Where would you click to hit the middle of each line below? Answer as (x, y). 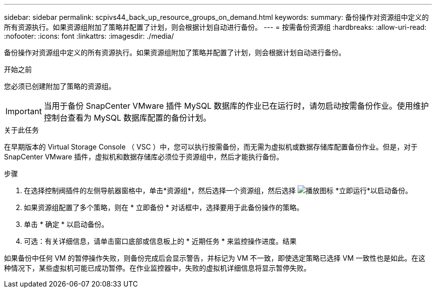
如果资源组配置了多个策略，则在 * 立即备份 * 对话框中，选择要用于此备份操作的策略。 (164, 207)
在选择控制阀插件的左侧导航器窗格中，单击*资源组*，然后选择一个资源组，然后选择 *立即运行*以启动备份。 (218, 190)
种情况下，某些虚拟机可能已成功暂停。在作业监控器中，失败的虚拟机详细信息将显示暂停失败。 (157, 268)
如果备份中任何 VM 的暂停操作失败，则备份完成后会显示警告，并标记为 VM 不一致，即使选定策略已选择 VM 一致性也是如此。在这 (215, 258)
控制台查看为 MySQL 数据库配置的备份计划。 (127, 118)
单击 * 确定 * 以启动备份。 (66, 224)
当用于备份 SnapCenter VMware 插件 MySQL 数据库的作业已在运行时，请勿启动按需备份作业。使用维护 (236, 106)
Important (24, 111)
